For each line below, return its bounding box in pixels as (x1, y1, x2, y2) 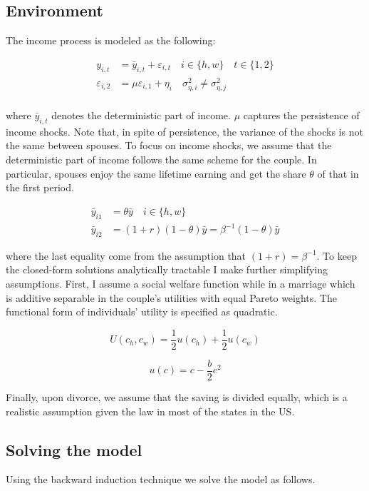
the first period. (6, 180, 74, 195)
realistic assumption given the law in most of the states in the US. (6, 403, 295, 418)
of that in (317, 166, 359, 181)
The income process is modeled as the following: (6, 33, 216, 48)
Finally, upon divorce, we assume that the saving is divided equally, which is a (6, 389, 348, 404)
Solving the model (6, 438, 142, 460)
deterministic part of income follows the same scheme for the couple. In (6, 151, 317, 166)
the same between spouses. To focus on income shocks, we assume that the (6, 138, 332, 153)
